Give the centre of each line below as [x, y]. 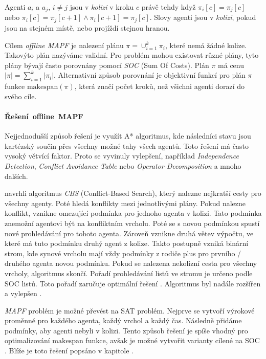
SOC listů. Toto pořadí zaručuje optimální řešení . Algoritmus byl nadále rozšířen [133, 283]
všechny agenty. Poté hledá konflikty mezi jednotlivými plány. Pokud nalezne [125, 203]
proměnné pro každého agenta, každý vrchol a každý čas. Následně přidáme [123, 320]
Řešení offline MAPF [44, 116]
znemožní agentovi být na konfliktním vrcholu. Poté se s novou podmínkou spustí [132, 223]
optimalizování [27, 340]
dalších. [16, 176]
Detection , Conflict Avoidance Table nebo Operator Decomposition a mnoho [123, 165]
